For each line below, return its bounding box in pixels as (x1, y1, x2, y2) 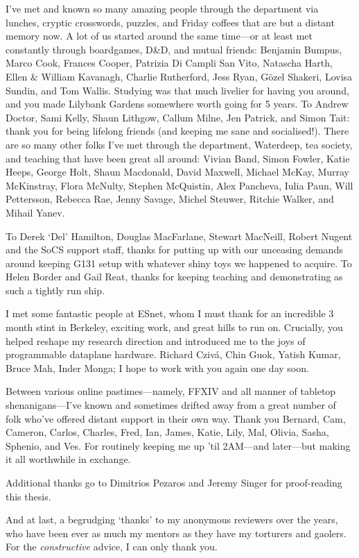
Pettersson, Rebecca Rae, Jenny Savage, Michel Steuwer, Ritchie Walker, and (6, 192, 334, 206)
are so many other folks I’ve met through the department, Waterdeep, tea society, (6, 137, 353, 151)
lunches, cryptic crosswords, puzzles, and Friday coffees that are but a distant (6, 15, 335, 29)
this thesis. (6, 489, 51, 503)
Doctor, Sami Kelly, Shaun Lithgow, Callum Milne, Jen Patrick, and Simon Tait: (6, 110, 350, 124)
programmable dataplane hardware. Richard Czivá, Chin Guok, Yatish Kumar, (6, 347, 341, 362)
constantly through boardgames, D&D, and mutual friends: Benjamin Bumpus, (6, 42, 342, 56)
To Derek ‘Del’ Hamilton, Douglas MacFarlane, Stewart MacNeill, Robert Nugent (6, 228, 353, 243)
